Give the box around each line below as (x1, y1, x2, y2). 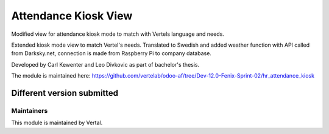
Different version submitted (11, 88, 119, 98)
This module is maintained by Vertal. (11, 119, 103, 127)
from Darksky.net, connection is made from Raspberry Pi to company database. (11, 50, 211, 57)
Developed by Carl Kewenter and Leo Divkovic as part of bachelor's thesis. (11, 61, 200, 68)
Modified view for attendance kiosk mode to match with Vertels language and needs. (11, 30, 225, 38)
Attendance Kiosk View (11, 9, 133, 22)
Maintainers (11, 106, 48, 115)
